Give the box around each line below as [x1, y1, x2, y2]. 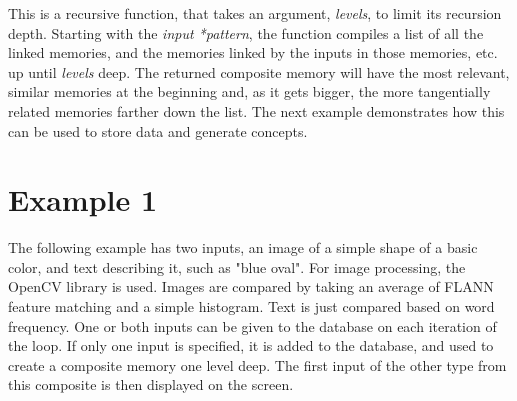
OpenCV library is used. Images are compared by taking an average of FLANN [8, 276, 494, 297]
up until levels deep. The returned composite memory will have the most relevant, [8, 61, 510, 82]
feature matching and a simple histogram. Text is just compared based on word [8, 296, 495, 317]
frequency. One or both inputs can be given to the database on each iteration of [8, 315, 497, 336]
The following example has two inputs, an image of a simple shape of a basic [8, 237, 478, 258]
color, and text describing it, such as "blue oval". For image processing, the [8, 256, 466, 277]
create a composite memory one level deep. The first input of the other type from [8, 354, 507, 375]
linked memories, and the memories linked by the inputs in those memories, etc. [8, 42, 498, 63]
